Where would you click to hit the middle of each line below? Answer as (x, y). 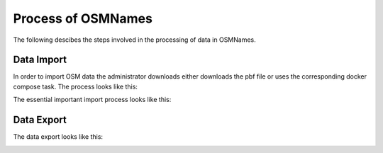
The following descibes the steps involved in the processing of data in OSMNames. (135, 40)
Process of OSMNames (83, 18)
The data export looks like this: (58, 137)
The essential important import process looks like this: (92, 100)
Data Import (40, 60)
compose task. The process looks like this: (76, 86)
